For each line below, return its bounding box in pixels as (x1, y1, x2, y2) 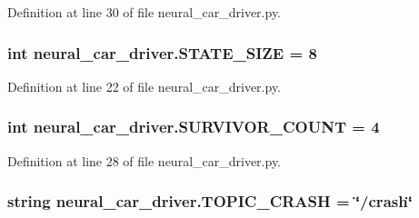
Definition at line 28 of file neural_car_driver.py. (7, 151, 282, 170)
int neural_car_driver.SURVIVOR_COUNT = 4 (7, 115, 380, 138)
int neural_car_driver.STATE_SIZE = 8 (7, 41, 317, 64)
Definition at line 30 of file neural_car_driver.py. (7, 3, 282, 21)
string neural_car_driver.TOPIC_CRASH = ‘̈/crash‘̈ (7, 190, 413, 213)
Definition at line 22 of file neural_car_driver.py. (7, 76, 282, 95)
